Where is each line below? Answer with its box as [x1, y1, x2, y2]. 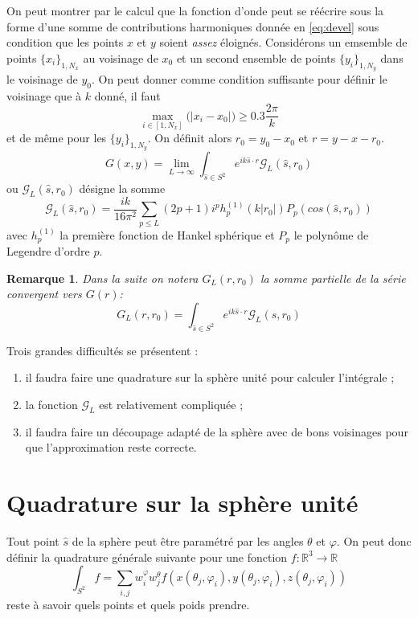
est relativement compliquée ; [99, 395, 244, 412]
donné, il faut [94, 87, 161, 104]
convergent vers [6, 285, 82, 302]
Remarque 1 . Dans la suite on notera [6, 269, 199, 286]
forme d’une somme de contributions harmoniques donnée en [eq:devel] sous [6, 18, 379, 35]
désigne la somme [79, 180, 166, 197]
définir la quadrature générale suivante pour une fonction [6, 548, 288, 565]
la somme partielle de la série [260, 269, 406, 286]
